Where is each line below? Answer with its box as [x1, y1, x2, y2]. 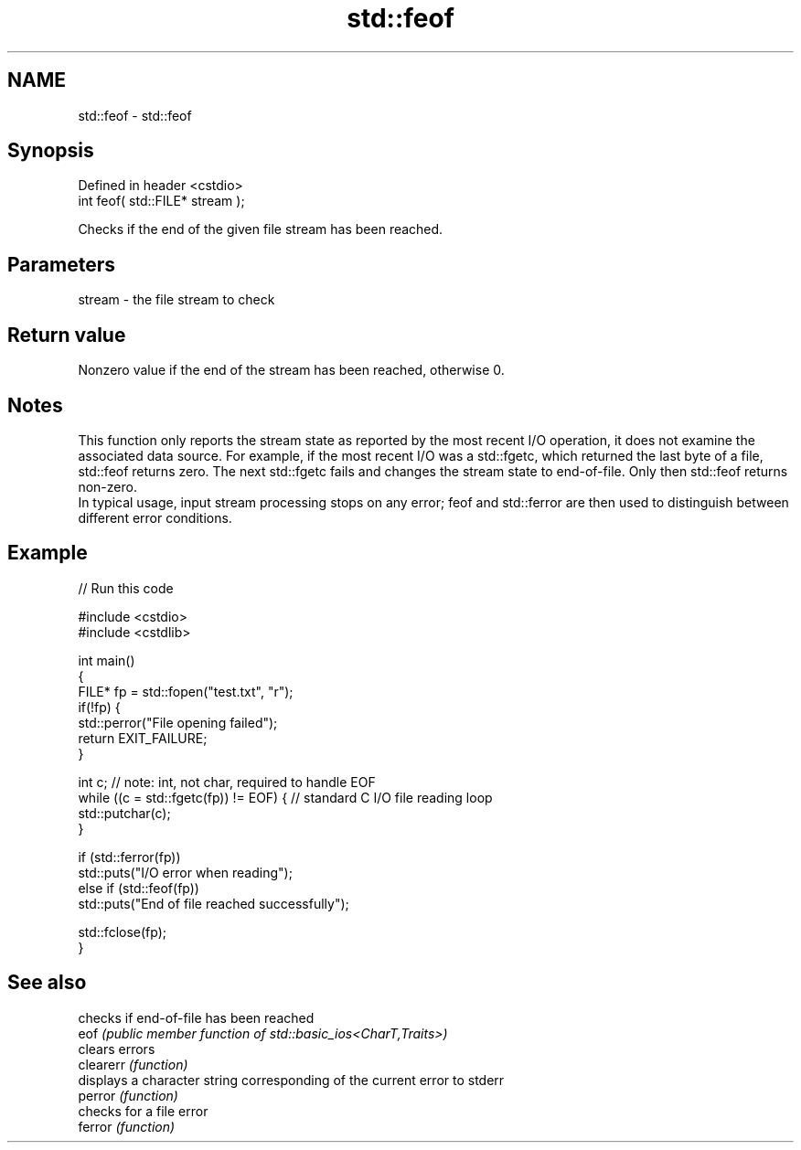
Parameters [7, 252, 115, 276]
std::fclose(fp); [78, 923, 167, 940]
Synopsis [7, 139, 94, 163]
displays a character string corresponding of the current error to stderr [78, 1071, 505, 1088]
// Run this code [78, 580, 174, 596]
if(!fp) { [78, 698, 121, 715]
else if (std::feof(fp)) [78, 879, 199, 896]
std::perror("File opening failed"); [78, 714, 278, 730]
